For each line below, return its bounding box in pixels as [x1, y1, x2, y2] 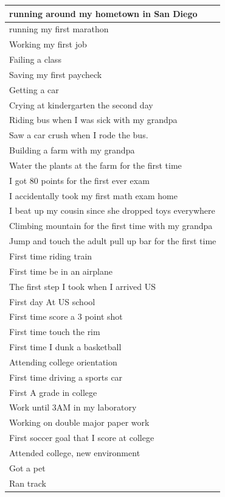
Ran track [9, 476, 46, 489]
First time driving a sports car [9, 370, 123, 383]
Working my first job [9, 38, 87, 51]
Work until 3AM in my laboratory [9, 401, 137, 414]
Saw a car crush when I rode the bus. [9, 129, 148, 141]
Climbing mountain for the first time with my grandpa [9, 219, 213, 232]
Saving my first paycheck [9, 68, 102, 80]
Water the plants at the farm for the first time [9, 158, 182, 171]
